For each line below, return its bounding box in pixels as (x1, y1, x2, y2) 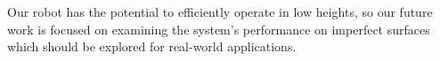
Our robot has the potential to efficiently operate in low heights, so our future (7, 3, 433, 20)
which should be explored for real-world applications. (7, 37, 297, 56)
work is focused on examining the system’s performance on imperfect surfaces (7, 19, 430, 38)
